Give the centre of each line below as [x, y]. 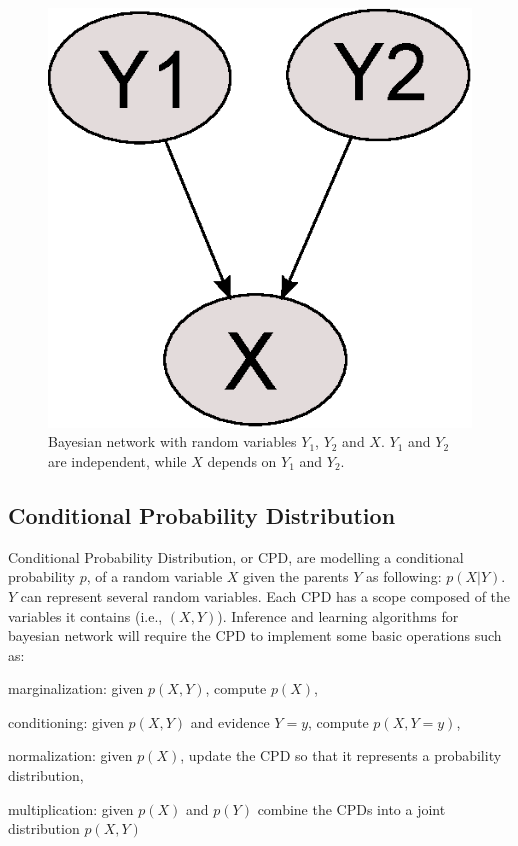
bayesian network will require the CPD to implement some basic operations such [255, 635]
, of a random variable [154, 576]
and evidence [230, 721]
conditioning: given [66, 721]
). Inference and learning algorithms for [338, 615]
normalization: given [70, 755]
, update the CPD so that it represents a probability [341, 755]
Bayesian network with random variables [172, 441]
